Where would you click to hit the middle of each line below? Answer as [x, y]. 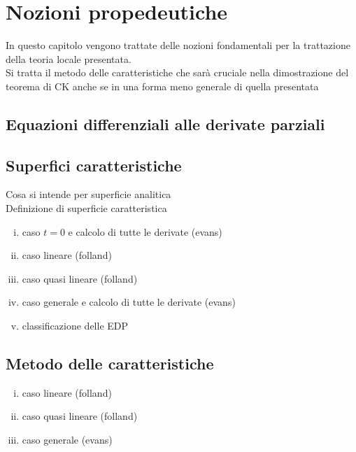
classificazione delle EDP [75, 326]
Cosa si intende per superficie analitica [88, 194]
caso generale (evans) [67, 440]
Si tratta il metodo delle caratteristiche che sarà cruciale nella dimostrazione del [177, 72]
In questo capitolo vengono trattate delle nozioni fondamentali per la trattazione [178, 45]
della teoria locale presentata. [69, 58]
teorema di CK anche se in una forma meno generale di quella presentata [162, 86]
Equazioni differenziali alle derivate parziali [165, 123]
